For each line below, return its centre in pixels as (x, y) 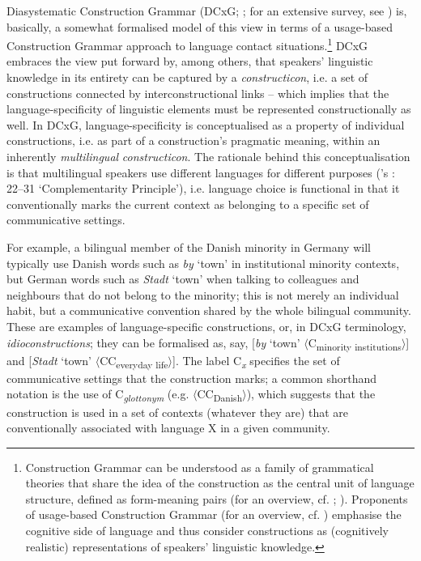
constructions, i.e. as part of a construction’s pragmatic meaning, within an (193, 140)
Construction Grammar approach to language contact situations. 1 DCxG (187, 44)
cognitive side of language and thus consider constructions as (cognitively (207, 531)
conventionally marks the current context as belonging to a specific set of (188, 204)
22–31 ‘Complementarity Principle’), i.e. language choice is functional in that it (203, 188)
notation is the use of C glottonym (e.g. (98, 395)
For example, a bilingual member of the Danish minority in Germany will (189, 246)
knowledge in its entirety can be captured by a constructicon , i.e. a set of (187, 77)
